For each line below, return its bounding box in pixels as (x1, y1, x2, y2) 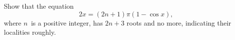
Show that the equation (4, 1, 74, 11)
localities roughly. (4, 27, 56, 37)
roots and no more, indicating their (126, 17, 232, 27)
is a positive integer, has (31, 17, 103, 27)
